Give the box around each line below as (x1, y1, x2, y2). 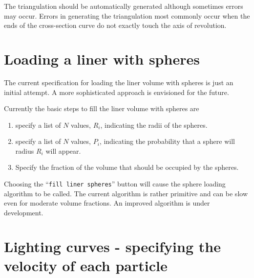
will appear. (45, 145, 81, 156)
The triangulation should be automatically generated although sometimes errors (4, 1, 243, 11)
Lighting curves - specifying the (4, 236, 221, 256)
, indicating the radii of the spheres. (100, 119, 208, 130)
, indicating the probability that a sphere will (99, 136, 235, 146)
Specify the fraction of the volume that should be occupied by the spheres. (15, 162, 239, 172)
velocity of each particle (4, 255, 168, 275)
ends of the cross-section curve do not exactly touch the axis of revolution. (4, 20, 227, 30)
